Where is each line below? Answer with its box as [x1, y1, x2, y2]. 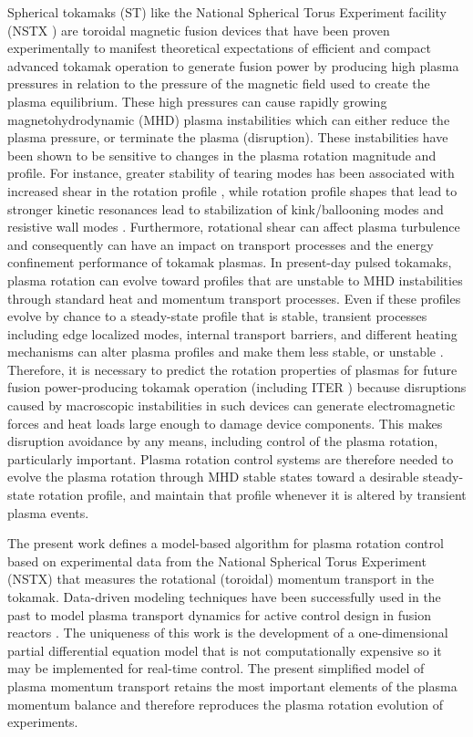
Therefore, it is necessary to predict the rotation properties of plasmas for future [7, 359, 458, 379]
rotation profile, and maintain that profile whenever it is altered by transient [38, 485, 467, 504]
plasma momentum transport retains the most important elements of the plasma [7, 676, 458, 695]
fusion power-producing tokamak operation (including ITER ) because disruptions [7, 378, 467, 397]
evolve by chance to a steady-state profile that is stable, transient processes [7, 306, 427, 326]
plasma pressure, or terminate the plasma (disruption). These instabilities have [7, 128, 448, 147]
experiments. [7, 712, 78, 732]
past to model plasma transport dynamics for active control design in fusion [7, 605, 431, 624]
